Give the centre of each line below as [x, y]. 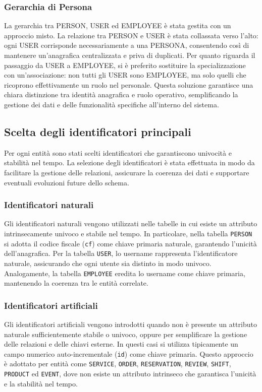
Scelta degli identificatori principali [98, 131]
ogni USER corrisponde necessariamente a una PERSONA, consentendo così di [127, 45]
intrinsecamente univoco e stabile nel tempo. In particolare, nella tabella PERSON [128, 233]
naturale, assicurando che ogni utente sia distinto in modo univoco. [108, 263]
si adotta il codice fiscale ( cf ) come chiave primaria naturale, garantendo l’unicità [130, 243]
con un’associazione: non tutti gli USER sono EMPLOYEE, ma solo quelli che [125, 75]
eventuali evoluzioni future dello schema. [67, 182]
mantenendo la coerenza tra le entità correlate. [76, 283]
